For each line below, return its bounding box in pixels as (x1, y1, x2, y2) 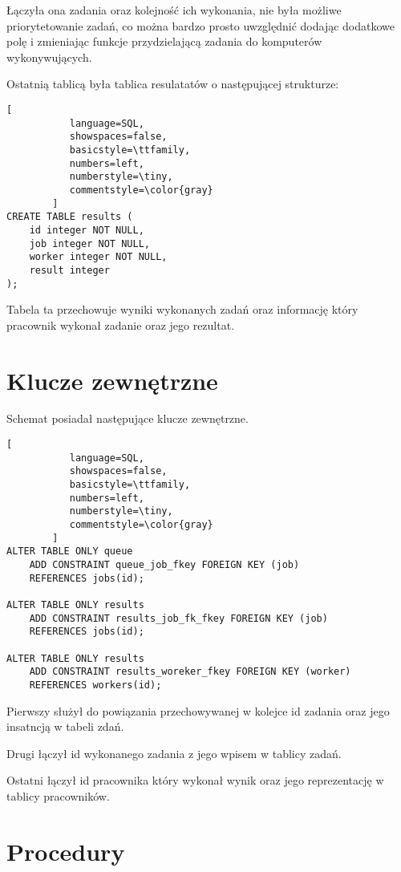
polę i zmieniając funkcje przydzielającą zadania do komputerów (6, 33, 322, 50)
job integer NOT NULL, (29, 237, 150, 249)
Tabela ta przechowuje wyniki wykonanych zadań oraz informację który (6, 301, 358, 318)
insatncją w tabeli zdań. (6, 718, 124, 735)
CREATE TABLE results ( (6, 211, 133, 223)
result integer (29, 264, 110, 276)
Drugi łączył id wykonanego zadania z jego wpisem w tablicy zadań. (6, 744, 342, 761)
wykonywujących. (6, 48, 92, 65)
